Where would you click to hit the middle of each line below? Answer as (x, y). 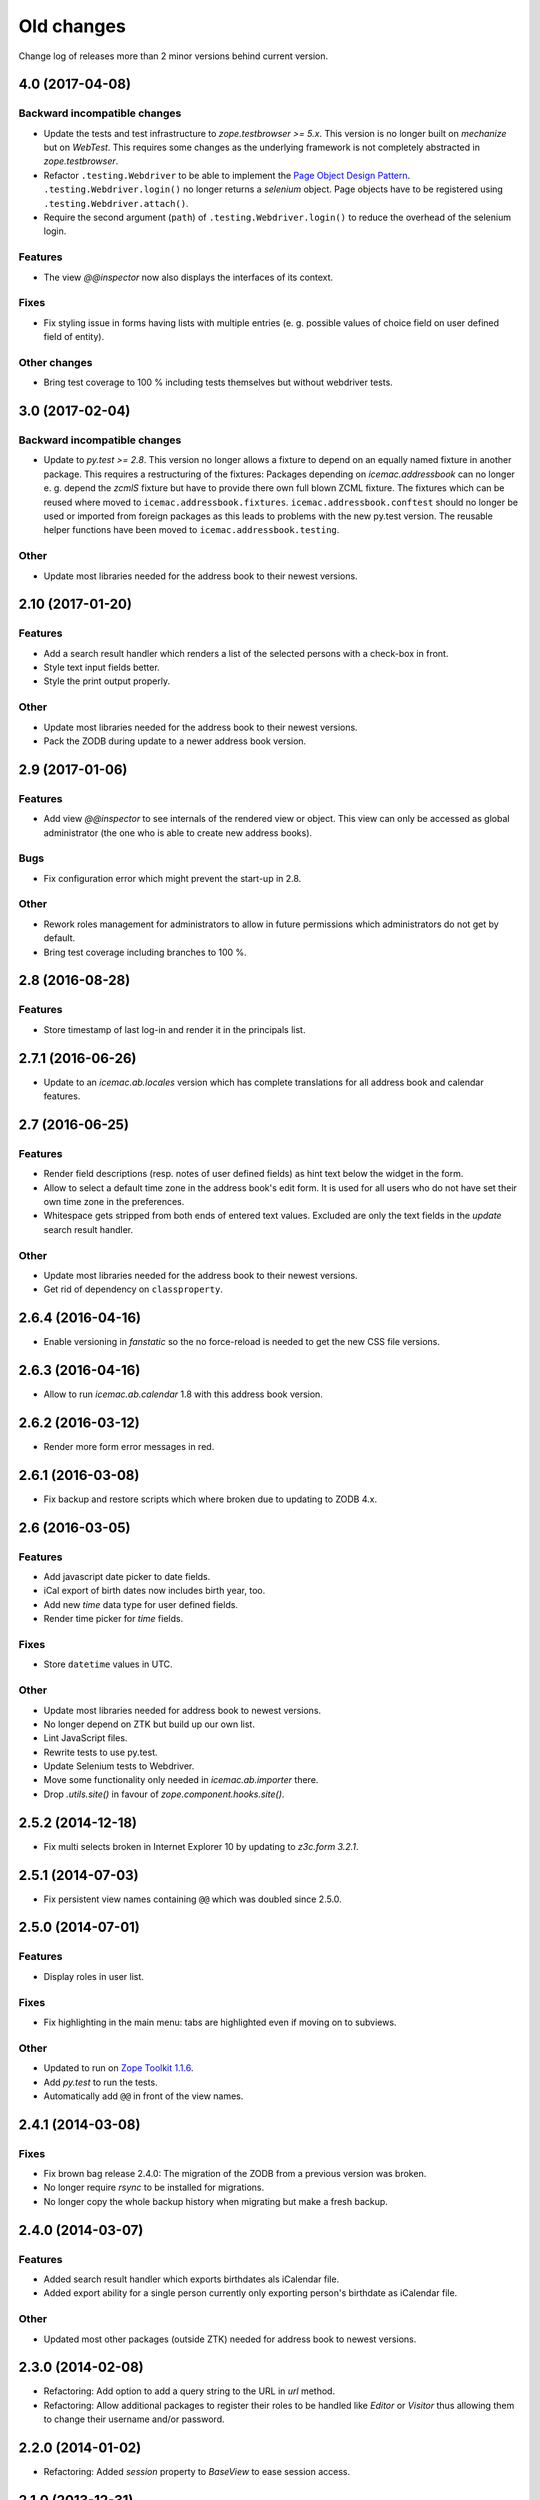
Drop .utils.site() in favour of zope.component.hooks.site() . (164, 1794)
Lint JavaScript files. (85, 1738)
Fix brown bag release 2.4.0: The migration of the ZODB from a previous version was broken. (235, 2174)
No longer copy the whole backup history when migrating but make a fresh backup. (216, 2201)
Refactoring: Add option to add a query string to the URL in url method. (189, 2391)
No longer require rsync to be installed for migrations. (154, 2187)
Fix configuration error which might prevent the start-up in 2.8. (172, 878)
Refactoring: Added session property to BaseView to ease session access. (196, 2472)
